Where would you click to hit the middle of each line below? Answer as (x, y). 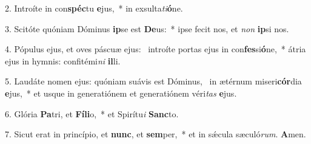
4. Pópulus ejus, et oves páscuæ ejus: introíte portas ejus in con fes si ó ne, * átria (155, 49)
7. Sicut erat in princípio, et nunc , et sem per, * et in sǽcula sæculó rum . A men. (155, 134)
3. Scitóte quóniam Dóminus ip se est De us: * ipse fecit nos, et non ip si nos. (147, 28)
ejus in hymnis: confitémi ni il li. (63, 60)
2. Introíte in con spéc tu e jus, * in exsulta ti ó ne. (94, 8)
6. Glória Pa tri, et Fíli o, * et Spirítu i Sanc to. (92, 113)
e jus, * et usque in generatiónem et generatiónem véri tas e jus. (121, 93)
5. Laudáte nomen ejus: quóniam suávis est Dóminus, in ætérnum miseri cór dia (153, 81)
